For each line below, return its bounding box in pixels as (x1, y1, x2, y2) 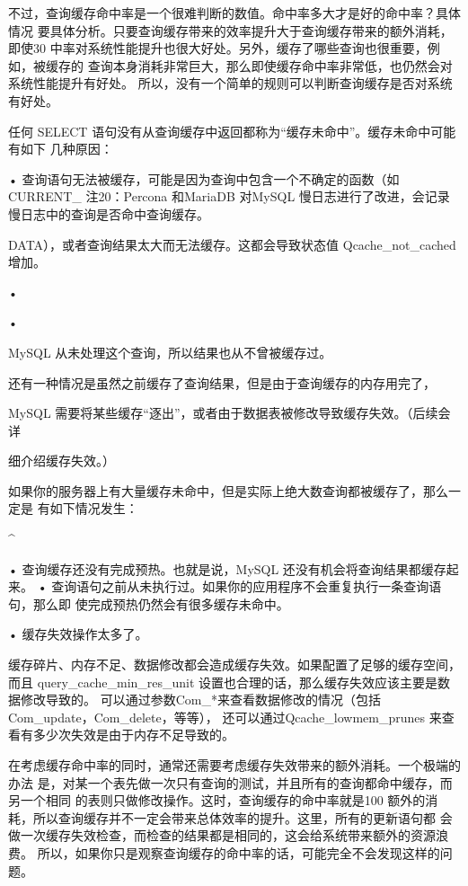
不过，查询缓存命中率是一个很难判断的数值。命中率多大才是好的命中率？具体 (8, 4, 461, 22)
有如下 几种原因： (8, 139, 113, 158)
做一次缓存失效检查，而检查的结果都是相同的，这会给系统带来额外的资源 (8, 826, 436, 845)
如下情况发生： (49, 499, 138, 518)
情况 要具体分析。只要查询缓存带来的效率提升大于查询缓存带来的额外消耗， (8, 21, 453, 40)
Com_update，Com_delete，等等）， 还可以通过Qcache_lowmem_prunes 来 (8, 707, 442, 726)
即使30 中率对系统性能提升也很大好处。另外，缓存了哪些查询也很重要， (8, 39, 428, 58)
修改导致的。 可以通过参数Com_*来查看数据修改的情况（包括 (20, 690, 381, 709)
